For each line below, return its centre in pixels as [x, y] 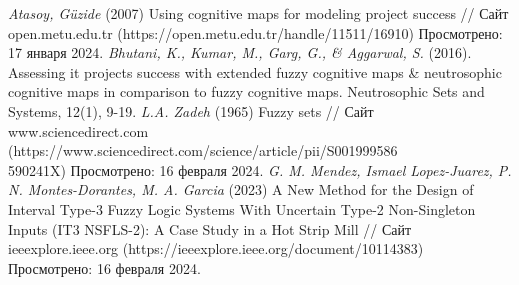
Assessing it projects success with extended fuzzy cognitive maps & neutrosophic [255, 71]
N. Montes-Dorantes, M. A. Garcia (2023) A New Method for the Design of [241, 189]
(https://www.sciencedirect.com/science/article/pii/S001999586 [203, 150]
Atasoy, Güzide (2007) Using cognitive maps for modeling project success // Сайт [258, 13]
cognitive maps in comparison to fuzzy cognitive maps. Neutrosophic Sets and [246, 91]
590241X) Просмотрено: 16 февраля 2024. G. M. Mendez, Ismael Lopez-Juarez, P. [260, 169]
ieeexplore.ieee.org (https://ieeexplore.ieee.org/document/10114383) [216, 248]
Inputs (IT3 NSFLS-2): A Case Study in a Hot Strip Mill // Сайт [210, 228]
